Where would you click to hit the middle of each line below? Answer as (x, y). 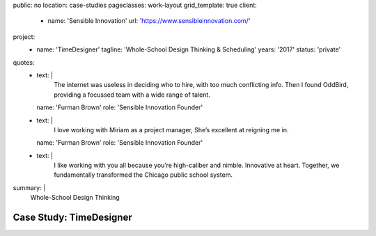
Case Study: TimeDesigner (72, 218)
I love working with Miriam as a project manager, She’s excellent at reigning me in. (171, 129)
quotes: (24, 62)
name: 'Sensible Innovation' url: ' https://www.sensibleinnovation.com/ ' (149, 21)
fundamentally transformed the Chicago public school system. (143, 175)
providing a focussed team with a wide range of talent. (132, 95)
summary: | (29, 187)
